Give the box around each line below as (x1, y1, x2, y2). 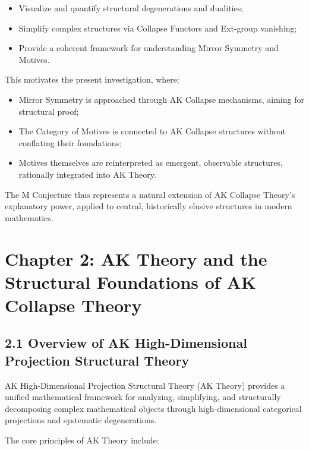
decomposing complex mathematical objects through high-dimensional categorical (5, 402, 302, 414)
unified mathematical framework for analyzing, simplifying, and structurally (5, 391, 281, 403)
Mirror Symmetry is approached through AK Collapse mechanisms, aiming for (18, 93, 304, 105)
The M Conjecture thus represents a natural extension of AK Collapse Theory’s (5, 188, 295, 200)
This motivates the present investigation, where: (5, 73, 179, 86)
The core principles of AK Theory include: (5, 434, 159, 446)
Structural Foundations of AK (5, 269, 256, 294)
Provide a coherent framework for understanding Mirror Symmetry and (18, 42, 279, 54)
